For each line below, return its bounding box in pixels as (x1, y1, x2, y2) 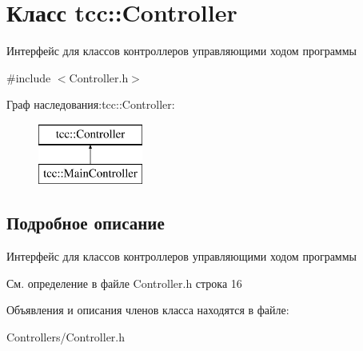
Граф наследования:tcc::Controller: (6, 96, 175, 113)
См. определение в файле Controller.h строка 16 (6, 274, 242, 291)
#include (6, 69, 51, 86)
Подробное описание (6, 210, 165, 235)
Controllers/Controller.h (6, 329, 126, 345)
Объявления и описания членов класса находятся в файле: (6, 301, 289, 318)
